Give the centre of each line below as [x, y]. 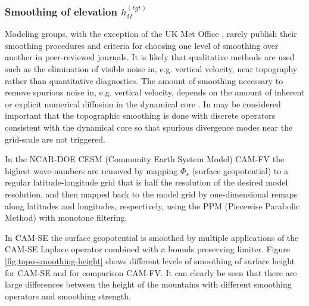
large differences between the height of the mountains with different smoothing [148, 284]
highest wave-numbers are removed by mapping [91, 170]
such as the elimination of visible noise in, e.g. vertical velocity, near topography [151, 69]
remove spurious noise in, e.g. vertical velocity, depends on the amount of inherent [155, 92]
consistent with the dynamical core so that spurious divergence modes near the [149, 127]
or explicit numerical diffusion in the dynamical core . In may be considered [143, 103]
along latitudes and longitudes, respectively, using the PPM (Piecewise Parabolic [152, 205]
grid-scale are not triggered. [55, 139]
